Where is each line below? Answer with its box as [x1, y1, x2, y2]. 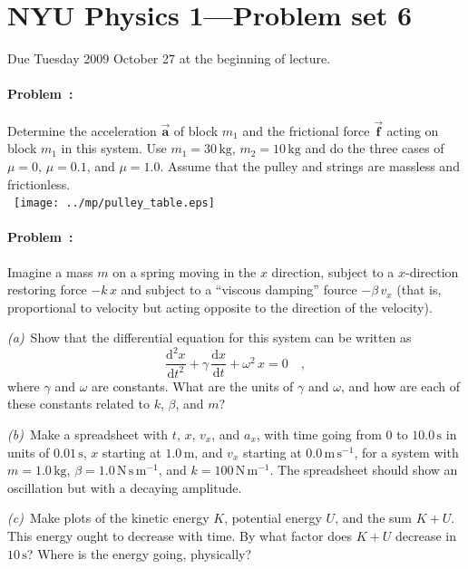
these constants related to [7, 394, 150, 413]
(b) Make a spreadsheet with [7, 425, 169, 444]
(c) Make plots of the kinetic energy [7, 508, 210, 527]
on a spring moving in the [112, 262, 257, 281]
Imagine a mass [7, 262, 93, 281]
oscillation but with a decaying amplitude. [7, 477, 242, 497]
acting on [386, 121, 439, 140]
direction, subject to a [271, 262, 395, 281]
